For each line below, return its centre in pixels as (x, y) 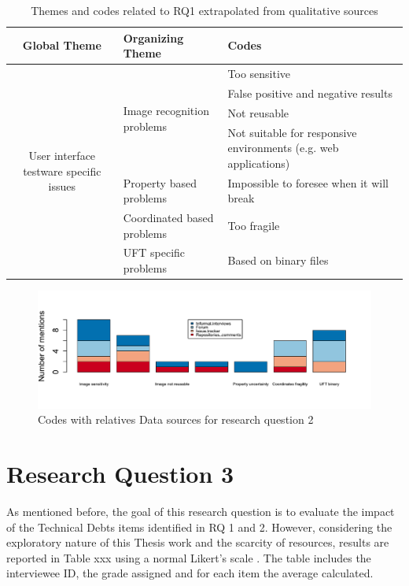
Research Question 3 (120, 473)
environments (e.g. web (283, 148)
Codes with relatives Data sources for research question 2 (176, 419)
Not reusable (258, 112)
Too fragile (254, 225)
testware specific (62, 171)
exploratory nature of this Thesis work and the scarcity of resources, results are (198, 542)
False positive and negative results (310, 93)
